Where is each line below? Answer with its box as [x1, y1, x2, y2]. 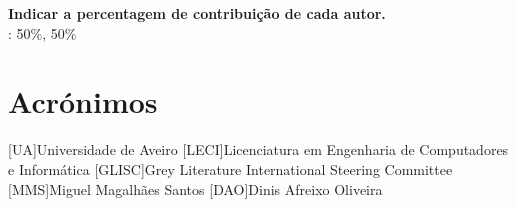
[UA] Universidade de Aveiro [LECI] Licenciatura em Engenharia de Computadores [8, 139, 509, 160]
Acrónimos [8, 81, 158, 122]
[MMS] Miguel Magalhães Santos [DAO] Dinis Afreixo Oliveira [8, 178, 383, 199]
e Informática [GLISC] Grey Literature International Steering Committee [8, 158, 453, 179]
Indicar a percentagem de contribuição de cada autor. [8, 3, 386, 23]
